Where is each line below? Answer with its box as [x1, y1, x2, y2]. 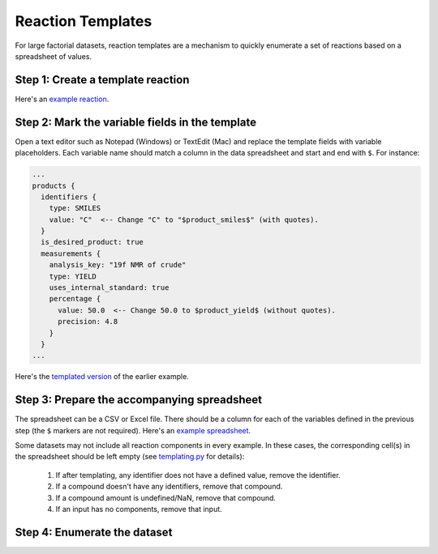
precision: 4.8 [58, 317, 118, 326]
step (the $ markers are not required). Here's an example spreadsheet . [15, 425, 251, 435]
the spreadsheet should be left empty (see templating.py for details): [15, 452, 245, 462]
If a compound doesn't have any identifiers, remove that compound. [55, 482, 283, 492]
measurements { [41, 249, 101, 258]
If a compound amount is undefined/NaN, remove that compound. [55, 492, 276, 502]
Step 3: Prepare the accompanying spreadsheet [15, 393, 263, 407]
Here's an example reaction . [15, 94, 109, 104]
